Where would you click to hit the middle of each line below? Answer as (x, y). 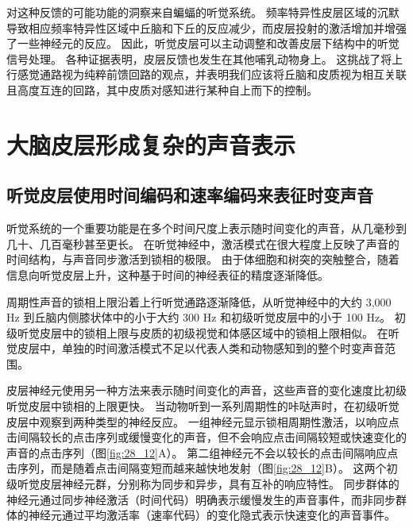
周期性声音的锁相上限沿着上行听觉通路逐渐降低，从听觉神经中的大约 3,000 (199, 301)
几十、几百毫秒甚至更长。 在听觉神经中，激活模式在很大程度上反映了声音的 (203, 243)
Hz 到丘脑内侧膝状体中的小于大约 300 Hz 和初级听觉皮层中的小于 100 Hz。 (199, 317)
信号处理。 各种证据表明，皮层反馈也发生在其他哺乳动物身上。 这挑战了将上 (205, 58)
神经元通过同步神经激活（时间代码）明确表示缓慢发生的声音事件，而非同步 (201, 499)
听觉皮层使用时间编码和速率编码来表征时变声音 (190, 195)
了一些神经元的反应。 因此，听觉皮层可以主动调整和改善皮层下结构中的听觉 (203, 43)
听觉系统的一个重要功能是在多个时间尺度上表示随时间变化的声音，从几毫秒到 (206, 228)
